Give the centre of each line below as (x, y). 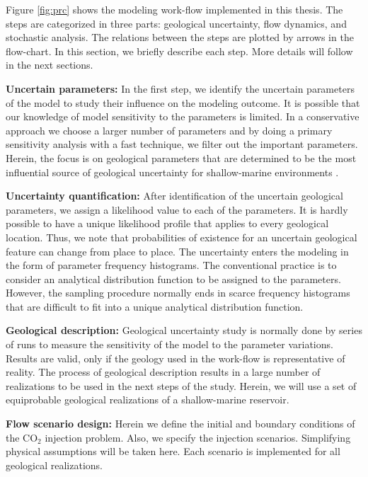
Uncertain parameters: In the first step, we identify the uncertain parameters (180, 88)
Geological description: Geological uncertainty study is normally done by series (184, 330)
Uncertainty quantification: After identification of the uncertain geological (174, 196)
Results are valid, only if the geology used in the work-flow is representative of (176, 358)
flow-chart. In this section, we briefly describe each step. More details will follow (179, 51)
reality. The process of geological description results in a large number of (163, 372)
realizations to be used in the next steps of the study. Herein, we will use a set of (181, 385)
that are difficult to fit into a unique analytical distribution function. (155, 306)
